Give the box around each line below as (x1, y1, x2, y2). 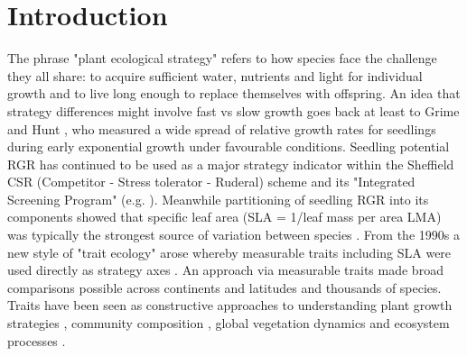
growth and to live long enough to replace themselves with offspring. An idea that (7, 84, 461, 103)
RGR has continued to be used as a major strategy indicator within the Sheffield (7, 154, 454, 173)
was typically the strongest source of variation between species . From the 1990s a (7, 225, 460, 244)
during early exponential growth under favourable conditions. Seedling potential (7, 137, 450, 156)
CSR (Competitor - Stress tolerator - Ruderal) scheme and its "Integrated (7, 172, 416, 191)
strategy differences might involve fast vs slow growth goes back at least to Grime (7, 101, 460, 120)
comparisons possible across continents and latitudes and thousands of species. (7, 278, 442, 297)
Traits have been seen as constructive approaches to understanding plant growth (7, 296, 453, 315)
